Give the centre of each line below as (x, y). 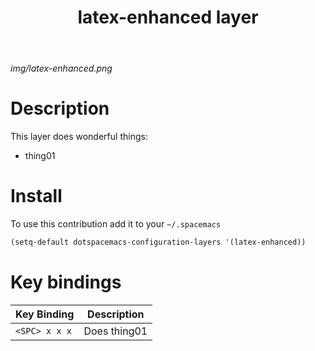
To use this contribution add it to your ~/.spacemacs (116, 224)
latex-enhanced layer (168, 17)
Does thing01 (115, 331)
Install (36, 196)
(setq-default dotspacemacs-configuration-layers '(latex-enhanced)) (158, 242)
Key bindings (66, 282)
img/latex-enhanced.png (61, 68)
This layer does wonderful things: (79, 137)
